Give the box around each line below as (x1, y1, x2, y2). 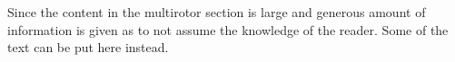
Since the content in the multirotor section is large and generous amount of (7, 3, 426, 21)
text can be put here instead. (7, 38, 169, 57)
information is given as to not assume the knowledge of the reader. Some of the (7, 20, 449, 39)
